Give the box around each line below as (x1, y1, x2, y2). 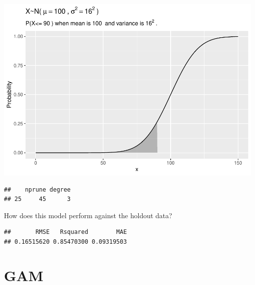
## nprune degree (4, 186, 71, 193)
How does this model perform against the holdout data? (4, 210, 172, 220)
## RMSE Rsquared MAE (4, 228, 127, 236)
